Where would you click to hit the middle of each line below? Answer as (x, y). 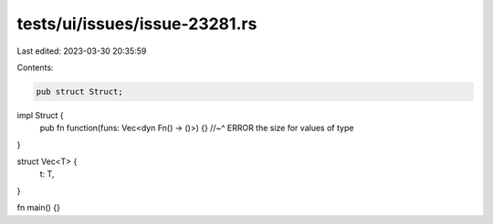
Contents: (35, 67)
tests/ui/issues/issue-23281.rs (137, 24)
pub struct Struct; (79, 92)
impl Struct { (40, 115)
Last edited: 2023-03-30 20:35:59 (82, 51)
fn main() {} (39, 208)
